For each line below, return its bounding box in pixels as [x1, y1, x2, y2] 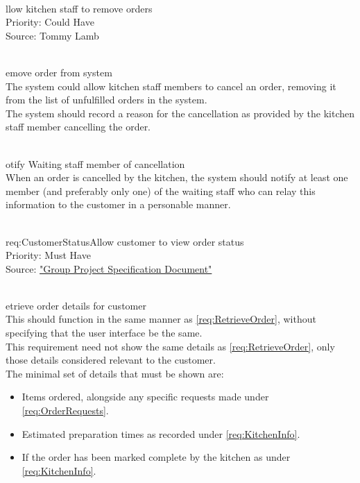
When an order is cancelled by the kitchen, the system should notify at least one [6, 170, 348, 185]
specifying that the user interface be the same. [6, 325, 203, 340]
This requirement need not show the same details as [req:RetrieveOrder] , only [6, 339, 335, 353]
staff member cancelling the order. [6, 119, 151, 134]
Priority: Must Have [6, 248, 91, 262]
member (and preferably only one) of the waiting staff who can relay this [6, 183, 316, 198]
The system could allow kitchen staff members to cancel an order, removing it [6, 78, 336, 93]
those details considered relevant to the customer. [6, 353, 216, 367]
